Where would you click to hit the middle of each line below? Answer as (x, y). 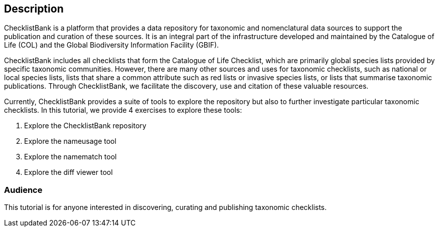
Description (34, 9)
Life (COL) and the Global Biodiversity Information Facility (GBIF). (112, 45)
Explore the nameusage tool (70, 141)
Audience (23, 190)
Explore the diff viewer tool (68, 172)
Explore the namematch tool (70, 157)
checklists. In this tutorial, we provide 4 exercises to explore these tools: (123, 110)
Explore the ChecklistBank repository (85, 126)
